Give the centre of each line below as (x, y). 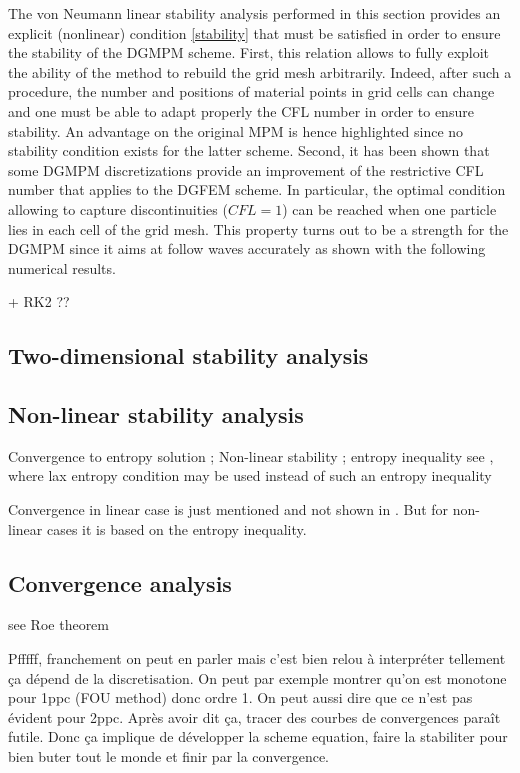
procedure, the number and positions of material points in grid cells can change (251, 91)
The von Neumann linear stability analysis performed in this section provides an (254, 13)
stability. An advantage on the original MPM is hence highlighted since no (236, 130)
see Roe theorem (58, 624)
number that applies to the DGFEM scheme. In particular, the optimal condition (257, 189)
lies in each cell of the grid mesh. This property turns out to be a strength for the (258, 228)
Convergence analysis (120, 582)
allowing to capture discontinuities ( (118, 208)
